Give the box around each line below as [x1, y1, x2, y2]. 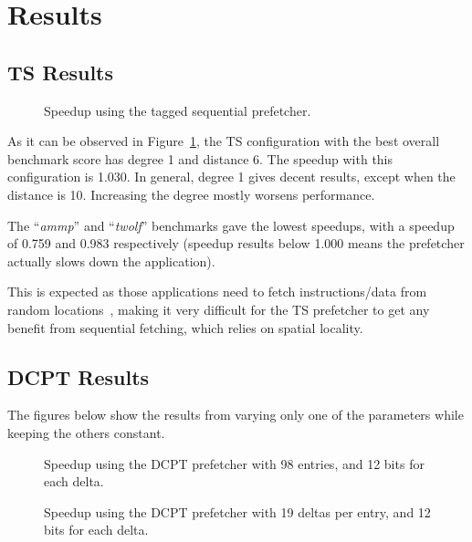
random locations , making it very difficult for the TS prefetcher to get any [7, 299, 430, 318]
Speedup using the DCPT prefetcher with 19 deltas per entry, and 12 [44, 502, 431, 521]
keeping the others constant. [7, 422, 165, 442]
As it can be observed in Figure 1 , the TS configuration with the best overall [7, 131, 440, 151]
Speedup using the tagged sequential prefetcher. [44, 100, 311, 120]
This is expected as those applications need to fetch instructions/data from [7, 282, 427, 301]
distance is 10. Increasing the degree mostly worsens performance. [7, 184, 375, 203]
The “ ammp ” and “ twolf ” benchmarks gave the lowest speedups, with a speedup [7, 215, 455, 235]
